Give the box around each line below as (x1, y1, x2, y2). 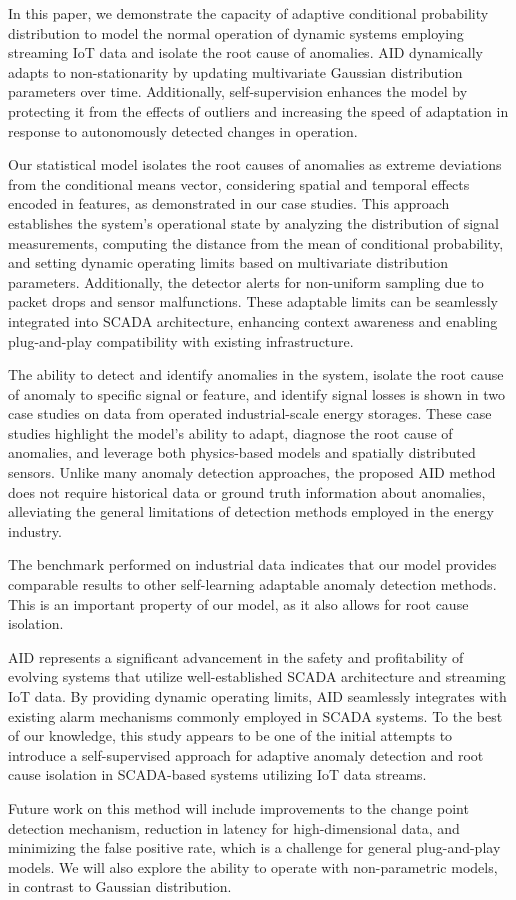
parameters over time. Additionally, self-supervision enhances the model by (8, 81, 468, 102)
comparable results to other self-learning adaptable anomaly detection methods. (8, 574, 497, 595)
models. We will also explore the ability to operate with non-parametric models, (8, 856, 498, 877)
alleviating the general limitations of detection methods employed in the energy (8, 501, 494, 522)
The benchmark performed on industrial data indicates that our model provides (8, 554, 497, 575)
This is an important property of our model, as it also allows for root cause (8, 593, 469, 614)
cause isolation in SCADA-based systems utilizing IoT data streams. (8, 764, 427, 785)
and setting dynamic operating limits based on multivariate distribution (8, 252, 448, 273)
